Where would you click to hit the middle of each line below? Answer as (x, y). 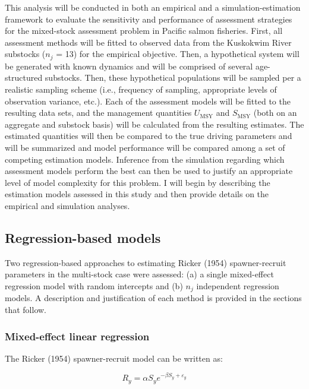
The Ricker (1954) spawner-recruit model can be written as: (114, 358)
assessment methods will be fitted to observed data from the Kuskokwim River (148, 42)
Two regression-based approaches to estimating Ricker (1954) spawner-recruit (146, 262)
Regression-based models (83, 237)
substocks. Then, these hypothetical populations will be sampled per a (173, 78)
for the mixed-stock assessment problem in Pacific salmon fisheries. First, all (144, 31)
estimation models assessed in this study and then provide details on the (137, 194)
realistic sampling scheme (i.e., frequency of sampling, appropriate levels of (141, 89)
